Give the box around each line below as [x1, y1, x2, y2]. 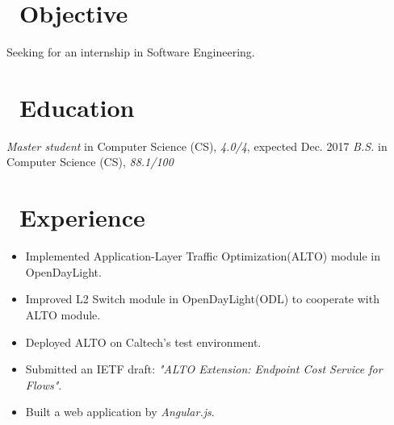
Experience [19, 201, 145, 234]
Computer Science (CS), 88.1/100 [6, 153, 174, 170]
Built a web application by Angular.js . [25, 403, 215, 420]
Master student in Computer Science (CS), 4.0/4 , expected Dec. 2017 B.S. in [6, 137, 388, 154]
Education [19, 90, 135, 123]
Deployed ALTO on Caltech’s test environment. [25, 333, 262, 350]
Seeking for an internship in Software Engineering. [6, 44, 255, 60]
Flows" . [25, 376, 62, 393]
